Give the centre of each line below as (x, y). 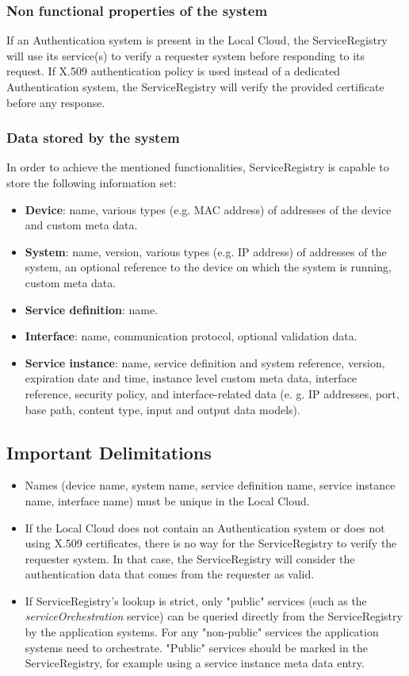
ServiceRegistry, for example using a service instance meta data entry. (195, 663)
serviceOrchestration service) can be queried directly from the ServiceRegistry (214, 616)
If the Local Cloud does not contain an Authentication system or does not (205, 527)
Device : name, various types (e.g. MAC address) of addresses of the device (208, 209)
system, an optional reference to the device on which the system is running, (208, 267)
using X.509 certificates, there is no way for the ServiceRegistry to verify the (211, 543)
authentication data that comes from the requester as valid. (170, 574)
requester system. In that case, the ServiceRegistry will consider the (190, 558)
